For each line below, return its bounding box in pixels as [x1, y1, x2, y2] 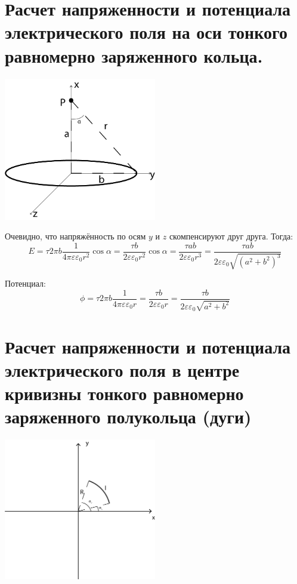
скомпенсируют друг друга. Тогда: [169, 230, 293, 242]
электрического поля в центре [5, 357, 240, 382]
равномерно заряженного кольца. [5, 43, 263, 67]
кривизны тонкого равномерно [5, 380, 244, 405]
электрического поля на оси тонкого [5, 20, 287, 44]
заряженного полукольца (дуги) [5, 404, 252, 429]
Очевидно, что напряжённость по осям [5, 230, 146, 242]
